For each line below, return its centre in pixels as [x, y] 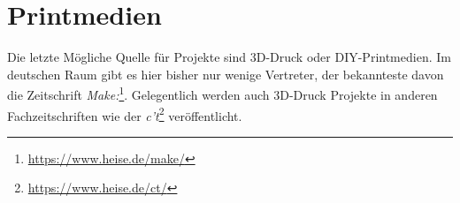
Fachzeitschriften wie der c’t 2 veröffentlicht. [125, 114]
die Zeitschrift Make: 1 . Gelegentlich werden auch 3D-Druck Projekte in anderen [222, 93]
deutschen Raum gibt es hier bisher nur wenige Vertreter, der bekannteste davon [226, 74]
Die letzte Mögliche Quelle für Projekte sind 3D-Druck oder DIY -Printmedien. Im [229, 57]
